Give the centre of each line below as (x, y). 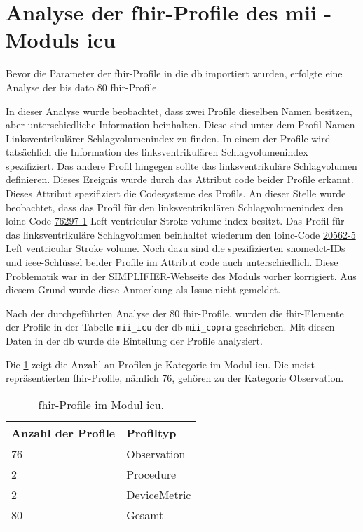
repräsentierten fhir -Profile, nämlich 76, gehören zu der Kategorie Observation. (175, 378)
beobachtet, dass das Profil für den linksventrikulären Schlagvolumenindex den (174, 207)
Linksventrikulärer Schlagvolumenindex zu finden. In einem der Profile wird (168, 138)
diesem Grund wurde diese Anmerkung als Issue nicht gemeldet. (143, 290)
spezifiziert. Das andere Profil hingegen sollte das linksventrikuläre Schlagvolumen (181, 165)
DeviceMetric (159, 494)
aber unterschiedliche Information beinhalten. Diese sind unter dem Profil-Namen (180, 125)
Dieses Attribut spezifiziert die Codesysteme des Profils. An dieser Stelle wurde (176, 193)
